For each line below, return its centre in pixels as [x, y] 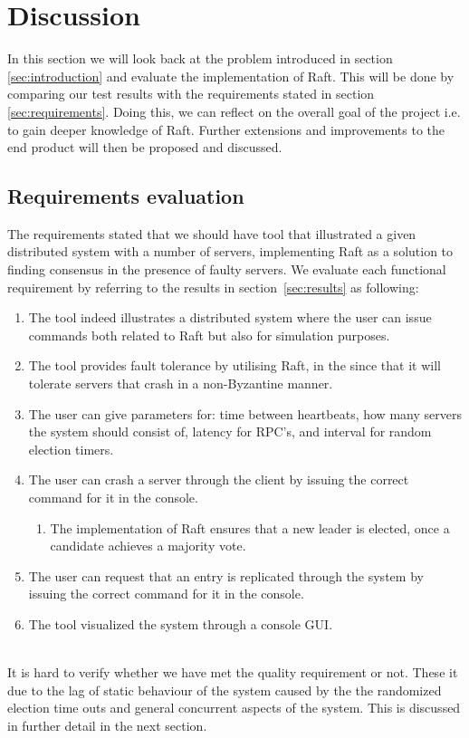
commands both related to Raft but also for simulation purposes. [209, 335]
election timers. [71, 449]
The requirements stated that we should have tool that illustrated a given [212, 233]
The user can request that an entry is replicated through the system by [226, 575]
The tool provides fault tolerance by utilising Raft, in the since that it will [234, 365]
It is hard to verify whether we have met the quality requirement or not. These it [233, 672]
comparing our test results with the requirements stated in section [191, 94]
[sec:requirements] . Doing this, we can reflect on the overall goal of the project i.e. [234, 111]
